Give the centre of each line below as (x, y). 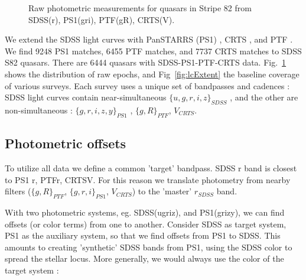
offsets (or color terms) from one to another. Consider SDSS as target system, (146, 224)
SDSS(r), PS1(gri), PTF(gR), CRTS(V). (102, 19)
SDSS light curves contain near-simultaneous (86, 97)
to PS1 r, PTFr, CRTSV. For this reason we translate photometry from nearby (148, 179)
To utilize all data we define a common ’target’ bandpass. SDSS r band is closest (151, 167)
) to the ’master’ (162, 191)
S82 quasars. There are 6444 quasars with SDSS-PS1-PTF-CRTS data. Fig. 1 (146, 62)
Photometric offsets (66, 143)
